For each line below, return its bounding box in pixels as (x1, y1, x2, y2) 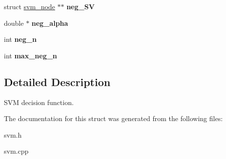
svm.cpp (4, 146, 29, 156)
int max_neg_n (4, 50, 57, 60)
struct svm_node (4, 1, 55, 11)
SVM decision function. (4, 97, 74, 107)
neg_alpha (31, 18, 68, 28)
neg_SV (66, 1, 95, 11)
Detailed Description (4, 74, 111, 89)
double (4, 18, 24, 28)
